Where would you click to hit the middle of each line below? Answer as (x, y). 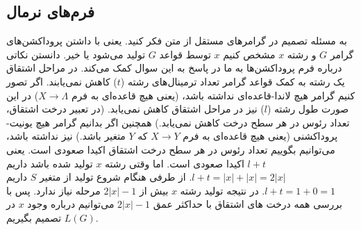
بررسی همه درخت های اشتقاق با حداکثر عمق (247, 204)
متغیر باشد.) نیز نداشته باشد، (66, 136)
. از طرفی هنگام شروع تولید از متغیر (116, 177)
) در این (23, 95)
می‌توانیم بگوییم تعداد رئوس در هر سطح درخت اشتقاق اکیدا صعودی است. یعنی (171, 149)
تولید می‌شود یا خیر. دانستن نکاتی (76, 54)
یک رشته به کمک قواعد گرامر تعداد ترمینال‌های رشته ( (233, 81)
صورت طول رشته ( (308, 109)
